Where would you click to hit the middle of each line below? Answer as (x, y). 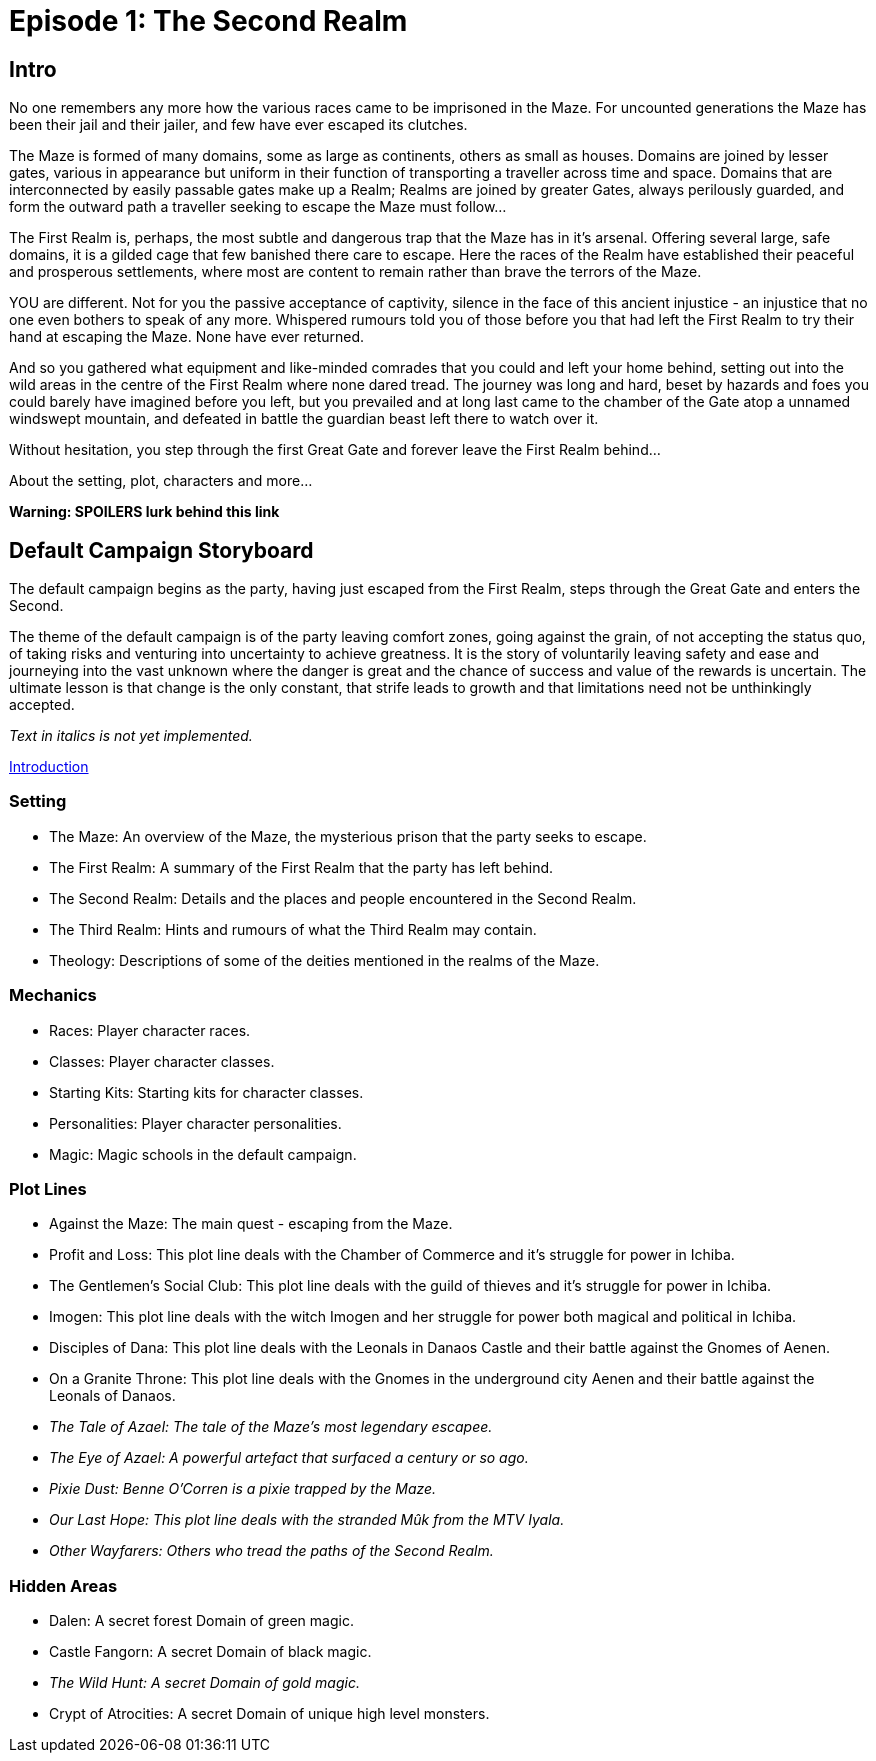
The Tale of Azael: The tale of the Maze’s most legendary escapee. (271, 1427)
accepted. (42, 705)
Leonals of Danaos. (112, 1396)
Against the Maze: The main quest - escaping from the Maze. (251, 1224)
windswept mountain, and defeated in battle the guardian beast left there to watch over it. (304, 419)
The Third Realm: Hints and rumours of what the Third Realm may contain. (293, 929)
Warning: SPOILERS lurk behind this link (144, 512)
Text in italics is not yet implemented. (131, 736)
